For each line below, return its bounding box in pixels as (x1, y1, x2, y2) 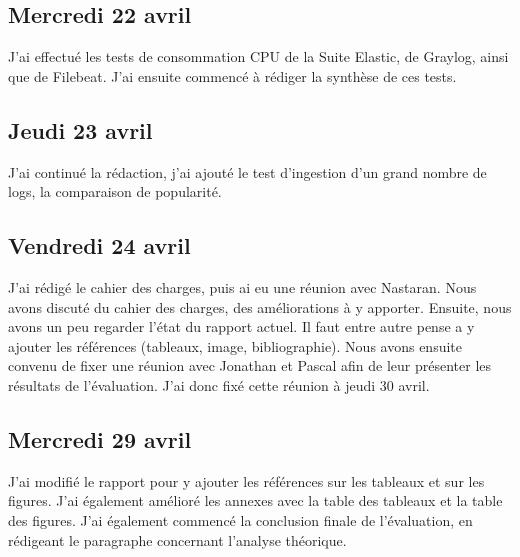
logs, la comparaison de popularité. (8, 181, 222, 202)
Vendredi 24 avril (8, 230, 191, 261)
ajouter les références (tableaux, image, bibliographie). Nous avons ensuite (8, 335, 462, 356)
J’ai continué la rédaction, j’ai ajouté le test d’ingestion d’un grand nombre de (8, 161, 487, 182)
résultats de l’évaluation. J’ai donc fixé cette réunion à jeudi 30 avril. (8, 374, 430, 395)
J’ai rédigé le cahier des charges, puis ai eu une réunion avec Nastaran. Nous (8, 276, 477, 297)
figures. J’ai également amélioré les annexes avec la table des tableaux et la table (8, 490, 503, 511)
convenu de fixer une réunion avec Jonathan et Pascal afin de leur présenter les (8, 355, 492, 376)
